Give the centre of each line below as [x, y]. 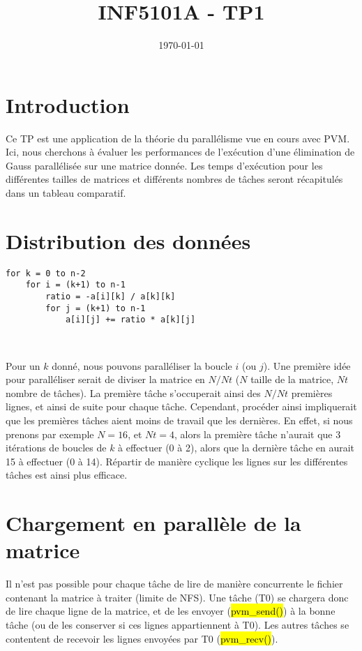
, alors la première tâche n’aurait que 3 [257, 434]
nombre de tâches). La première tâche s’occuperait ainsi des [133, 392]
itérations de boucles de [56, 448]
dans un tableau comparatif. [66, 193]
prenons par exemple [50, 434]
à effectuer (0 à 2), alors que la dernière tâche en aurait [236, 448]
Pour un [23, 365]
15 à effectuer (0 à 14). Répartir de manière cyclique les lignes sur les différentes [177, 461]
